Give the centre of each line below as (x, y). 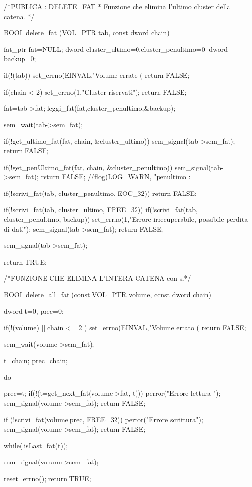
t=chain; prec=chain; (36, 360)
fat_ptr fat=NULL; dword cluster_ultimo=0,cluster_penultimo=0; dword (116, 49)
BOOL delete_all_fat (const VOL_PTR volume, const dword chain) (108, 294)
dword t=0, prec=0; (34, 311)
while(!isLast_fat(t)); (36, 445)
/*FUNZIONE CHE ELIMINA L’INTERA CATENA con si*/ (98, 278)
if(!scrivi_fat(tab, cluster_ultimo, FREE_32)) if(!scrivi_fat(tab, (101, 209)
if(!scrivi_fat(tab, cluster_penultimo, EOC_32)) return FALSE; (100, 193)
